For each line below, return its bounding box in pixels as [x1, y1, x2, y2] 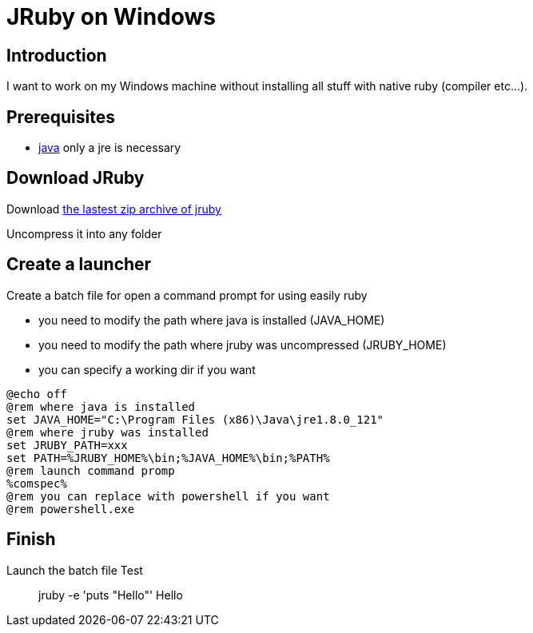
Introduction [6, 45, 107, 66]
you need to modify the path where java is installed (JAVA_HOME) [38, 313, 385, 327]
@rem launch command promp [6, 464, 175, 477]
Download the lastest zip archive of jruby [6, 201, 221, 216]
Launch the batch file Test [6, 563, 143, 577]
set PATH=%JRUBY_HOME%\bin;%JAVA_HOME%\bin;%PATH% [6, 451, 330, 464]
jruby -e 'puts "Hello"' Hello [38, 587, 183, 602]
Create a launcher [6, 254, 152, 275]
